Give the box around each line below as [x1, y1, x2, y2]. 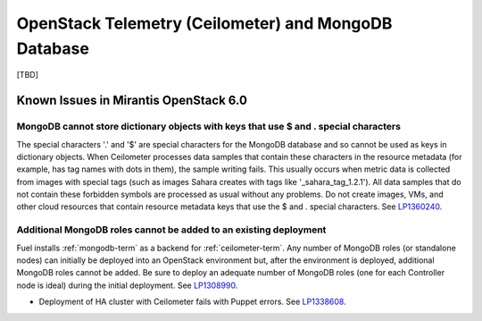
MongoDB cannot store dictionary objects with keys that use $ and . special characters [16, 121, 402, 133]
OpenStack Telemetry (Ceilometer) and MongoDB [16, 13, 393, 33]
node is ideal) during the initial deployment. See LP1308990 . [16, 280, 238, 291]
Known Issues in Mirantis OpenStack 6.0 [16, 93, 247, 108]
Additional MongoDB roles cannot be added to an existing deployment [16, 224, 327, 236]
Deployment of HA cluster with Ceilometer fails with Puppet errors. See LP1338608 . [38, 296, 347, 308]
